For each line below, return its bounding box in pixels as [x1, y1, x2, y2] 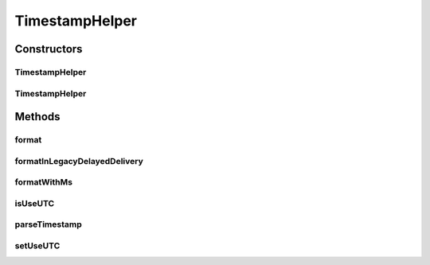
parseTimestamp [14, 219, 83, 230]
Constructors [14, 42, 83, 56]
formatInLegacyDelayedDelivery [14, 155, 143, 166]
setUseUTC [14, 240, 61, 251]
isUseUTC [14, 197, 55, 208]
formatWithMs [14, 177, 73, 188]
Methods [14, 110, 61, 123]
